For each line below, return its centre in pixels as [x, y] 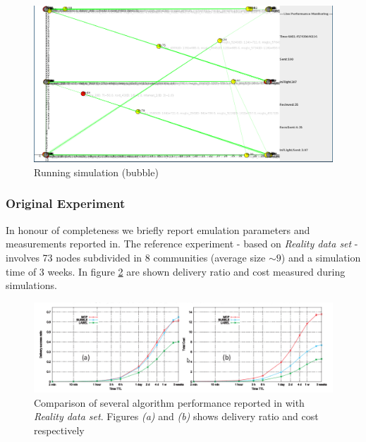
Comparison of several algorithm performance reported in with [169, 402]
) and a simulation [321, 257]
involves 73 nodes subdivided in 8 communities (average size [136, 257]
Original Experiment [66, 203]
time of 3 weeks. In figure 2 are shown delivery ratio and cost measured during [176, 271]
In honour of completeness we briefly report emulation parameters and [158, 229]
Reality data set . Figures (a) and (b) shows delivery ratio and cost [176, 416]
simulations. [31, 285]
